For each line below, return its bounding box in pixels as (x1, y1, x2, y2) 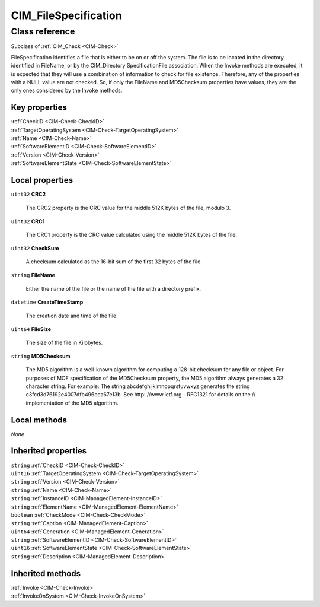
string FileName (11, 272, 56, 279)
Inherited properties (11, 446, 87, 456)
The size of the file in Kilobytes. (25, 339, 103, 347)
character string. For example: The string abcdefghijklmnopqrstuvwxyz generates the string (25, 383, 250, 390)
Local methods (11, 415, 68, 425)
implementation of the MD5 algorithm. (25, 399, 119, 406)
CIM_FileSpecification (11, 9, 122, 22)
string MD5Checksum (11, 352, 71, 360)
